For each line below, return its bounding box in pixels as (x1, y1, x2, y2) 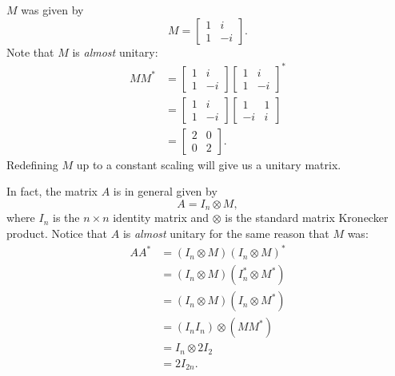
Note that (6, 43, 54, 60)
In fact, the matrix (6, 183, 98, 200)
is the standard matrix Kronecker (225, 209, 389, 226)
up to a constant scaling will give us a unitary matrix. (76, 156, 341, 172)
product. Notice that (6, 225, 108, 242)
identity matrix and (113, 209, 209, 226)
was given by (21, 2, 84, 18)
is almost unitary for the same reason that (122, 225, 329, 242)
